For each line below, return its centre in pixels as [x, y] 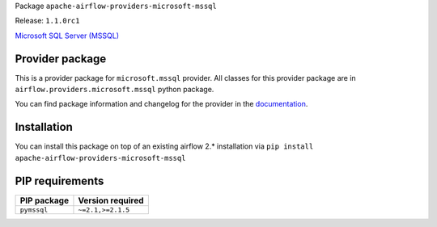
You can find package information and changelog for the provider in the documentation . [161, 104]
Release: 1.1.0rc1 [47, 21]
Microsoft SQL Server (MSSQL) [67, 36]
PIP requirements [59, 181]
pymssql [34, 210]
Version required [111, 200]
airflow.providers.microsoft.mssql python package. [115, 90]
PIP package [44, 200]
